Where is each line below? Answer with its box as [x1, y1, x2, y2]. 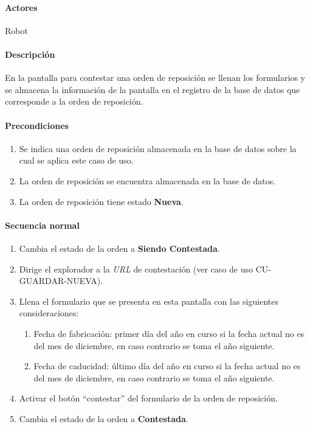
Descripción [5, 47, 55, 60]
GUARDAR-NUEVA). [19, 274, 103, 287]
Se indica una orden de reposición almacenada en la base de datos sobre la [19, 142, 297, 154]
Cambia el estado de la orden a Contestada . [19, 412, 188, 425]
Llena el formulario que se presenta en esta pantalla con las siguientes [19, 294, 278, 307]
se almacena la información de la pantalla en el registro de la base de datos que [5, 83, 300, 95]
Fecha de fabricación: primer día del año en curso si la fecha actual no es [33, 327, 305, 339]
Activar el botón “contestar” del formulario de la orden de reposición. [19, 392, 278, 404]
